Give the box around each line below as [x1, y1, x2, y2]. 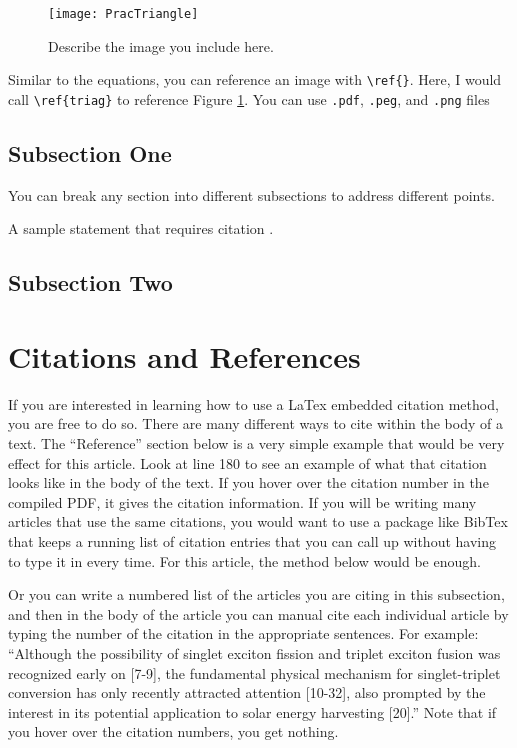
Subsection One [8, 137, 172, 168]
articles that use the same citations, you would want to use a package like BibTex [8, 511, 508, 532]
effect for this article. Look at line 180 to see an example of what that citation [8, 452, 487, 473]
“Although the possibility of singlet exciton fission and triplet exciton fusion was [8, 642, 501, 663]
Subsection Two [8, 267, 173, 298]
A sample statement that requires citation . [8, 218, 274, 239]
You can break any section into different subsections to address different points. [8, 184, 495, 205]
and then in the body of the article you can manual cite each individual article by [8, 603, 509, 624]
